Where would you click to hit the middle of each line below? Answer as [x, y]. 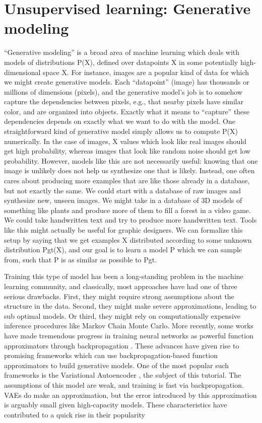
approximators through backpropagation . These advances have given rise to [122, 345]
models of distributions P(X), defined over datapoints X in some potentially [121, 62]
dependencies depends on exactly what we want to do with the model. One [120, 121]
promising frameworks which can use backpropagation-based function [111, 355]
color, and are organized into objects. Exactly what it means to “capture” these [127, 111]
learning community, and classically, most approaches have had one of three [121, 286]
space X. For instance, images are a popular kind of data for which [146, 72]
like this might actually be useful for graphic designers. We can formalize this [123, 230]
